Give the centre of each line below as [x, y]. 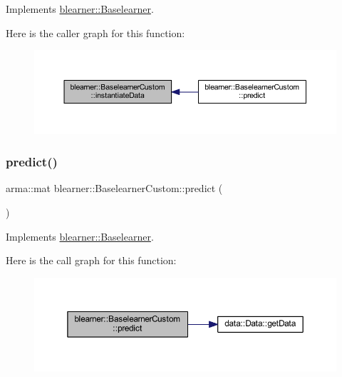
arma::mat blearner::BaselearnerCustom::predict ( [114, 188]
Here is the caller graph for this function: [95, 32]
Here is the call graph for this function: [91, 260]
